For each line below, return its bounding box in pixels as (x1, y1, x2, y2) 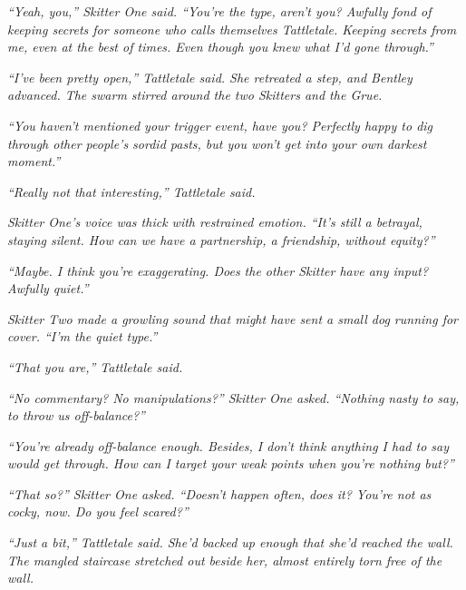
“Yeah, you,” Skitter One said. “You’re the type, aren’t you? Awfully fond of (7, 2, 432, 20)
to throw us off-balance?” (7, 406, 145, 425)
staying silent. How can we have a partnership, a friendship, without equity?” (7, 230, 435, 249)
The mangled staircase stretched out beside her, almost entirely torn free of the (7, 550, 442, 569)
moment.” (7, 152, 61, 171)
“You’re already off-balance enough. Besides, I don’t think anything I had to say (7, 436, 450, 455)
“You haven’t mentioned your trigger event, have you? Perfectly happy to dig (7, 115, 433, 134)
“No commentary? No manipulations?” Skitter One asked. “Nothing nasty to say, (7, 388, 460, 407)
